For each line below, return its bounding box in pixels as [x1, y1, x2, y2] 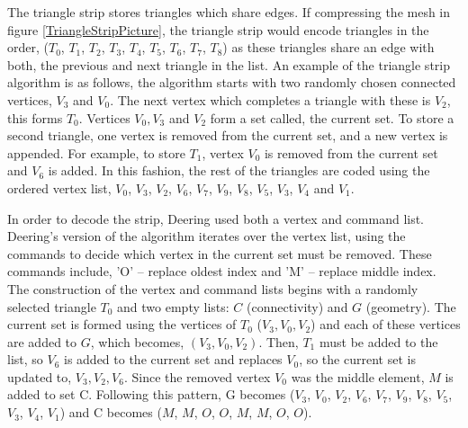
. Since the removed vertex [123, 367, 271, 386]
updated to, [7, 367, 72, 386]
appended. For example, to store [7, 143, 185, 162]
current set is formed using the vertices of [7, 315, 237, 334]
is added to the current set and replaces [64, 350, 283, 369]
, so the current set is [299, 350, 416, 369]
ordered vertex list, [7, 178, 112, 197]
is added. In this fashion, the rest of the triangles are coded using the [48, 161, 430, 180]
